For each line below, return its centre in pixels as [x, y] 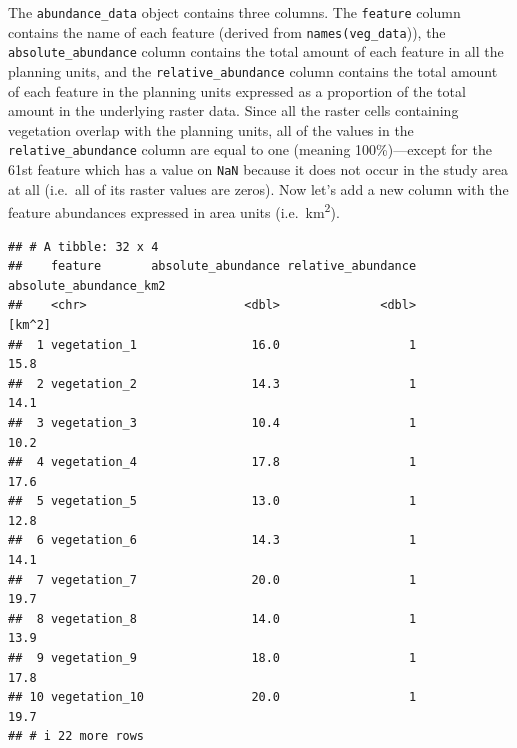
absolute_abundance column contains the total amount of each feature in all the [256, 51]
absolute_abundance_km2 [87, 285]
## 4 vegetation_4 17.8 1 [212, 462]
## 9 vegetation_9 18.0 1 [212, 658]
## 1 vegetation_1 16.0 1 [212, 344]
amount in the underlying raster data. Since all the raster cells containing [233, 110]
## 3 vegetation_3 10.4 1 [212, 422]
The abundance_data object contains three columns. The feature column [234, 12]
